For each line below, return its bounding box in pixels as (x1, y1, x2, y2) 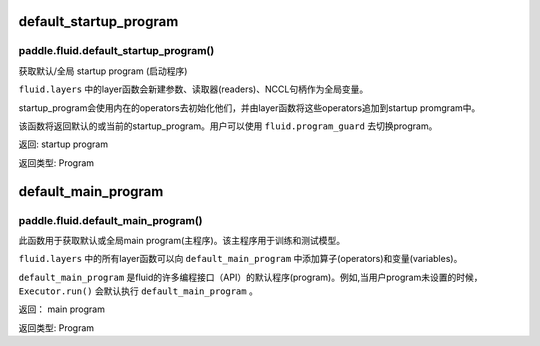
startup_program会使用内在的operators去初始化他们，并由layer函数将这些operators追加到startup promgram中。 (18, 101, 481, 114)
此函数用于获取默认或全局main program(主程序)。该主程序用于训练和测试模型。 (18, 234, 345, 246)
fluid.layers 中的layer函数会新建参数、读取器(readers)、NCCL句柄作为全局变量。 (18, 83, 369, 95)
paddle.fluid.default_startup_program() (18, 44, 215, 58)
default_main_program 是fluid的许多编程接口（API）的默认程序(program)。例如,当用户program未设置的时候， (18, 271, 483, 283)
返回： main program (18, 303, 105, 315)
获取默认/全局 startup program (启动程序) (18, 65, 188, 77)
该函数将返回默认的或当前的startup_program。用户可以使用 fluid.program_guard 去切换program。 (18, 120, 438, 132)
